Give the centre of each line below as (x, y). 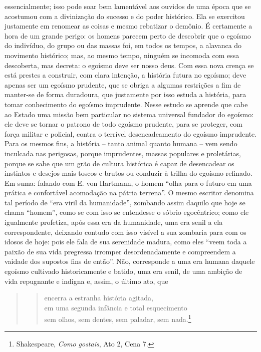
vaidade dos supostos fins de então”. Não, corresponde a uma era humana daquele (130, 261)
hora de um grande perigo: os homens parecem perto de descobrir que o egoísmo (128, 35)
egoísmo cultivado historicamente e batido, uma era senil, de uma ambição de (123, 271)
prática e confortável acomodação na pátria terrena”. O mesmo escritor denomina (129, 193)
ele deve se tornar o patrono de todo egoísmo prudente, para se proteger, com (123, 124)
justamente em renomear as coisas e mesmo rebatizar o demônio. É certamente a (128, 26)
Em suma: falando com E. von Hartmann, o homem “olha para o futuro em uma (128, 183)
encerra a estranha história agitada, (99, 298)
